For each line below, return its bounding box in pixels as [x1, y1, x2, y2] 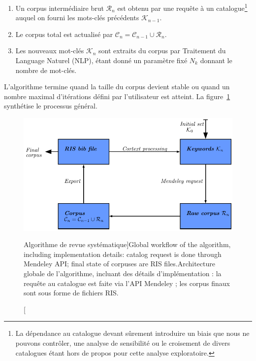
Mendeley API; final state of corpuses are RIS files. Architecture [24, 258, 215, 269]
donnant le [200, 55, 232, 66]
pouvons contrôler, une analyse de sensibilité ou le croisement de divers [15, 337, 230, 348]
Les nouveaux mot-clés [15, 45, 84, 56]
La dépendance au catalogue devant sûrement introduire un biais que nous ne [15, 328, 250, 338]
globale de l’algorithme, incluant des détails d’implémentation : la [24, 268, 222, 278]
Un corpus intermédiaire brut [15, 2, 104, 13]
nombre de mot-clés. [15, 65, 77, 75]
